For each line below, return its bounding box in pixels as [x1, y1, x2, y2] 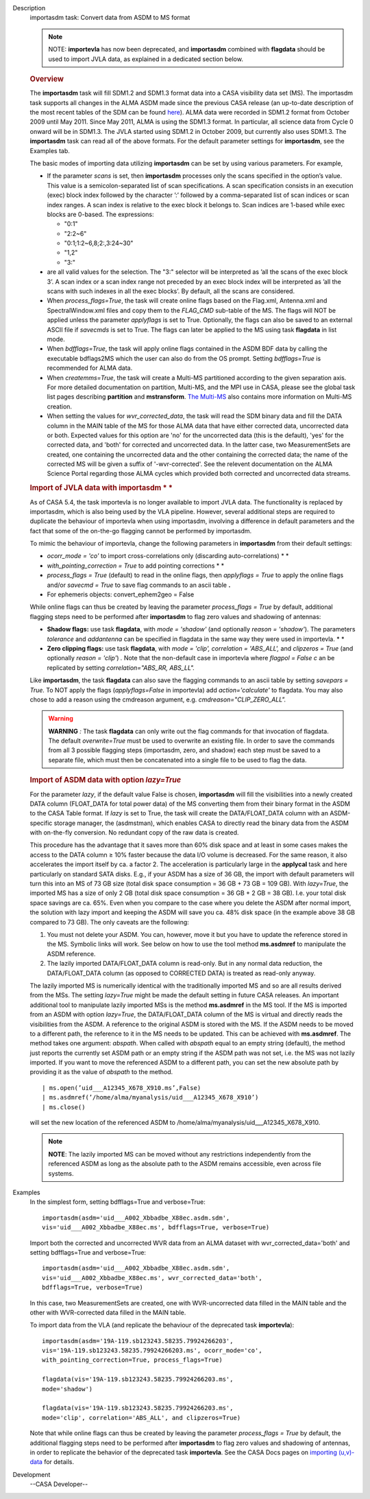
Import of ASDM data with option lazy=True [29, 776, 182, 785]
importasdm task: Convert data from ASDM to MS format [29, 14, 190, 22]
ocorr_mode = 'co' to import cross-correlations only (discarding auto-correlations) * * [47, 552, 289, 560]
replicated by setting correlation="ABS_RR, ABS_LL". [47, 663, 195, 672]
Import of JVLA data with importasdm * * [29, 483, 173, 493]
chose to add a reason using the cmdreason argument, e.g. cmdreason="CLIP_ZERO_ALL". [29, 695, 286, 704]
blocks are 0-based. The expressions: [47, 210, 154, 218]
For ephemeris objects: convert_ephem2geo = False [47, 590, 195, 599]
